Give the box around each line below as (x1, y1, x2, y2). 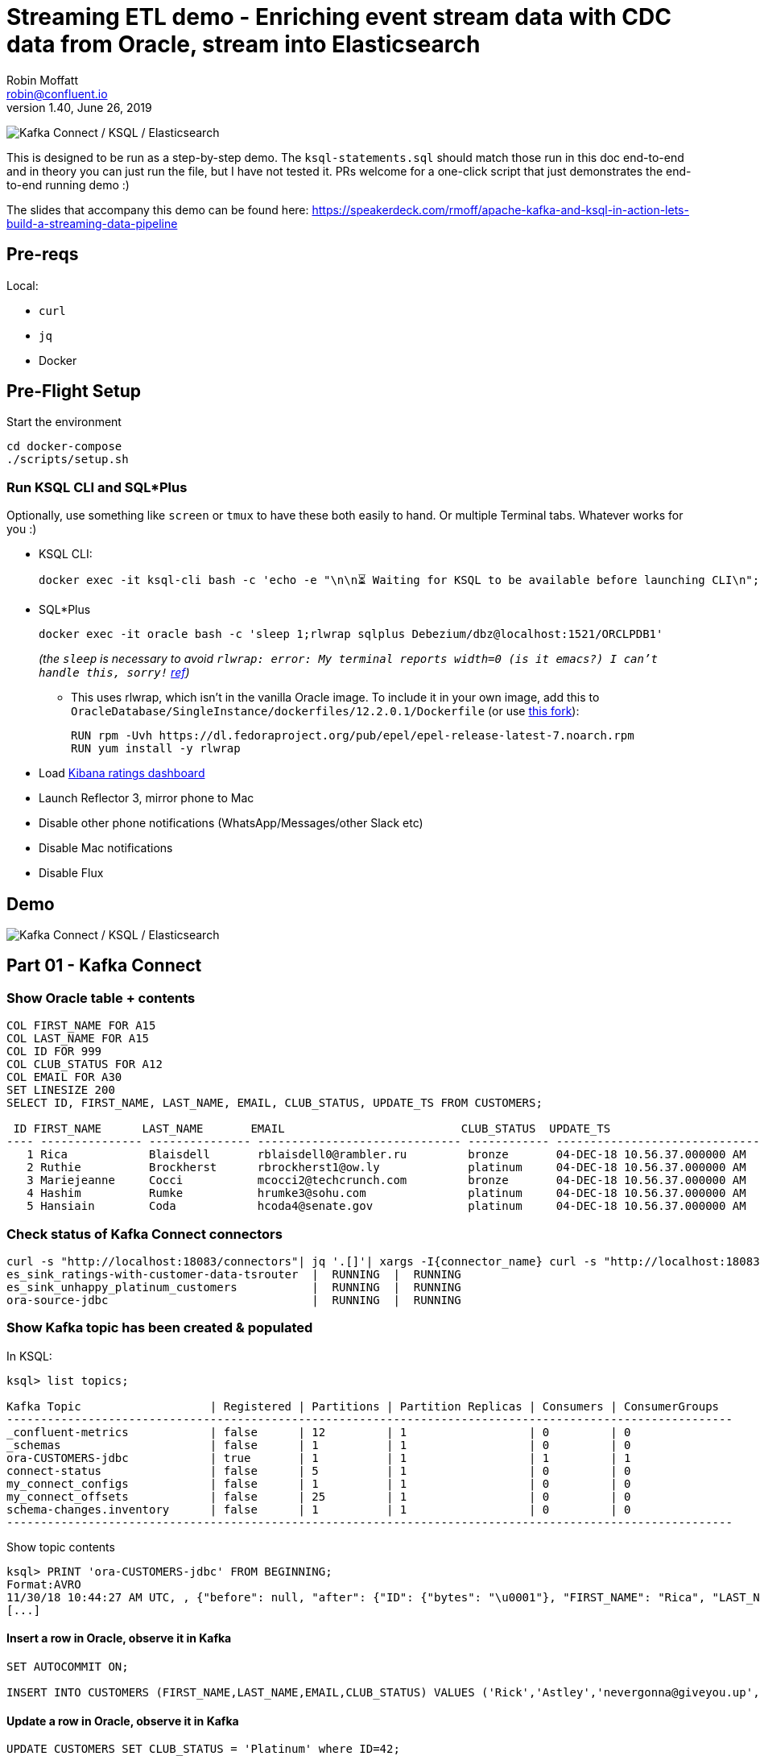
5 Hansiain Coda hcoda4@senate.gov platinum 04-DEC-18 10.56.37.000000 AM (27, 1199, 746, 1213)
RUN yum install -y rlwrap (71, 742, 241, 756)
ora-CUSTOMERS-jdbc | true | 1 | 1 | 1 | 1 (6, 1451, 631, 1464)
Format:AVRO (6, 1577, 81, 1591)
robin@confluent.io (6, 86, 108, 101)
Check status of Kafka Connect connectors (6, 1225, 283, 1242)
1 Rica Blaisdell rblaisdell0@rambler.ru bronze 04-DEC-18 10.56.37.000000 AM (27, 1148, 746, 1162)
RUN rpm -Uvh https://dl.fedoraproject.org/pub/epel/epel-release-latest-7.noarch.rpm (71, 729, 634, 743)
